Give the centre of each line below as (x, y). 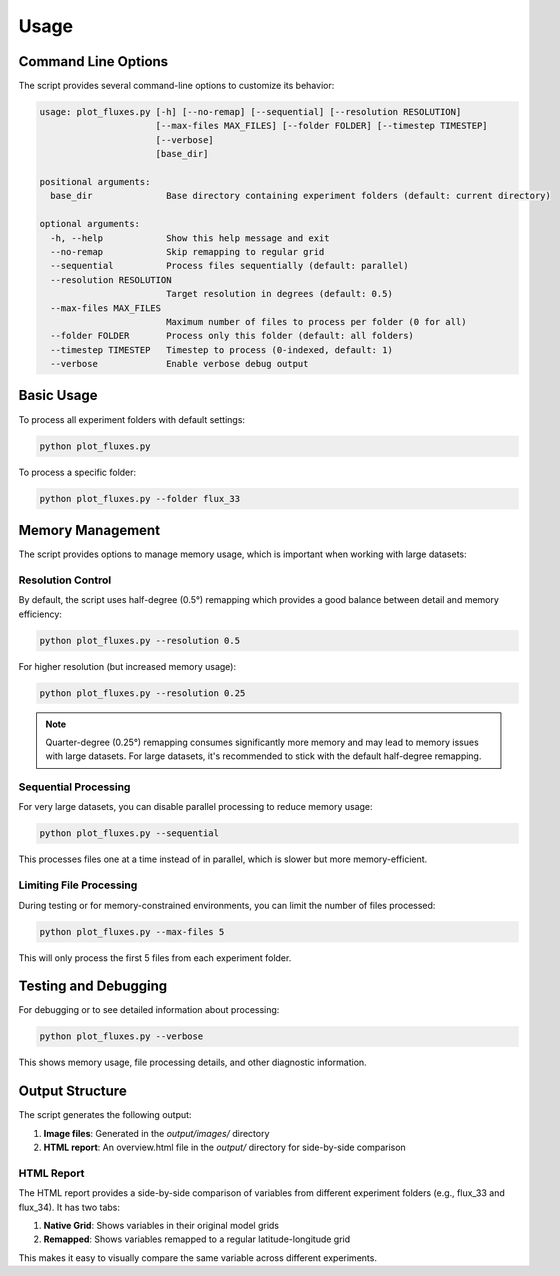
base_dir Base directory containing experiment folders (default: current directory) (301, 196)
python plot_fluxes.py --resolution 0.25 (142, 693)
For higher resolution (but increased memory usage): (127, 666)
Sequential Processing (74, 787)
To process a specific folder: (77, 472)
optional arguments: (89, 224)
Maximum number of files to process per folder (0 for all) (316, 321)
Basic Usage (58, 395)
